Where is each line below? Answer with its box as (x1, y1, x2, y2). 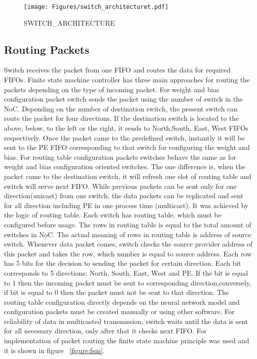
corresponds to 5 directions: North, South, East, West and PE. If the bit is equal (4, 267, 248, 278)
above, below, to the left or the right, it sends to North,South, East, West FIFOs (4, 123, 249, 133)
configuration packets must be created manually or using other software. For (4, 306, 235, 317)
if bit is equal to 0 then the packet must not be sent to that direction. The (4, 287, 229, 297)
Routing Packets (4, 41, 89, 57)
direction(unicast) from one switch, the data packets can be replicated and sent (4, 190, 244, 201)
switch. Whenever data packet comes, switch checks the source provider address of (4, 239, 253, 249)
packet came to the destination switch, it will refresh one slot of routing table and (4, 171, 252, 181)
